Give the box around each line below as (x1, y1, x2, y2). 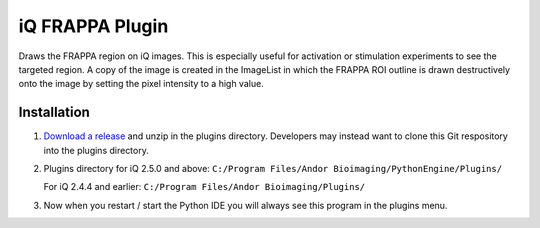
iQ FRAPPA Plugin (18, 15, 169, 37)
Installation (18, 104, 90, 121)
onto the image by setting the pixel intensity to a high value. (18, 78, 264, 90)
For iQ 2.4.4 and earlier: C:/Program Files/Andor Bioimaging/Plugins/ (43, 181, 365, 193)
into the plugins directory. (43, 144, 149, 156)
